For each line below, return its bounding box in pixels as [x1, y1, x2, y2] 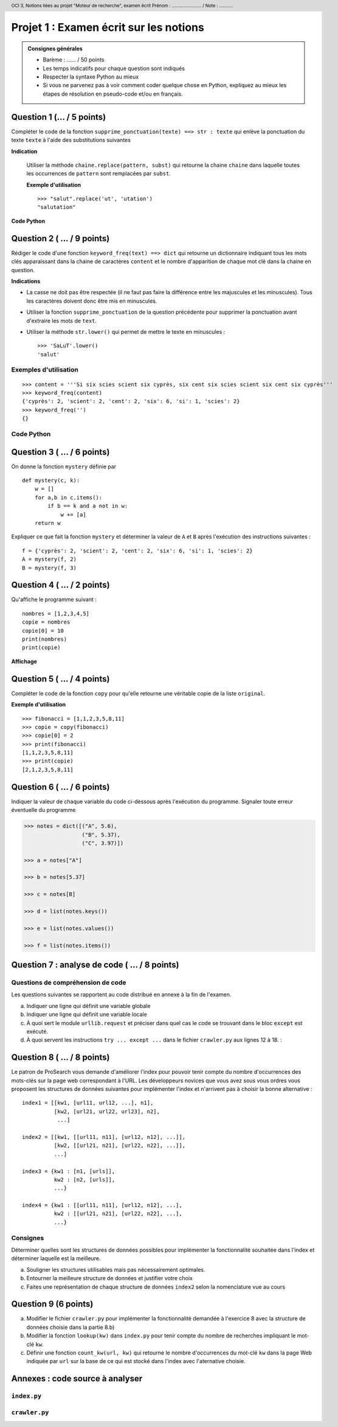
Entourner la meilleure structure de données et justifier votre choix [26, 1275, 193, 1282]
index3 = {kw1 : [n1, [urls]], [22, 1168, 116, 1175]
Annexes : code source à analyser [11, 1373, 143, 1384]
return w [34, 520, 61, 526]
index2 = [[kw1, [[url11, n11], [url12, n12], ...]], [22, 1133, 185, 1140]
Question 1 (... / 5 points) [11, 111, 106, 122]
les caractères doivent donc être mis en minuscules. [26, 297, 157, 305]
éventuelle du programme [11, 806, 76, 814]
